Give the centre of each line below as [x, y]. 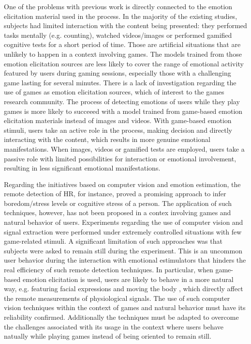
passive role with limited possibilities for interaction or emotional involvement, [120, 158]
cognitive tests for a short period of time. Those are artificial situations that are [122, 44]
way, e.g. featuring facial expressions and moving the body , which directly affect [124, 289]
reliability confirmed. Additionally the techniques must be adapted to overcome [121, 317]
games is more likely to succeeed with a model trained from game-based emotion [123, 111]
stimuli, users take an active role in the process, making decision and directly [118, 130]
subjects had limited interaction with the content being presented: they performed [125, 25]
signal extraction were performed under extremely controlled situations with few [123, 231]
